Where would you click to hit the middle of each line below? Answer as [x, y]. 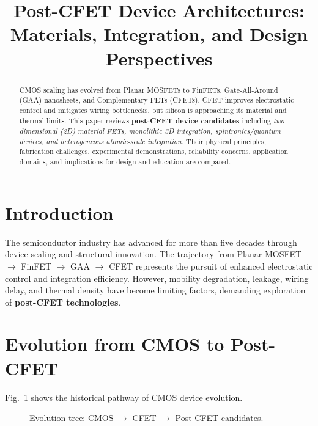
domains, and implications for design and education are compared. [125, 162]
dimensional [38, 131]
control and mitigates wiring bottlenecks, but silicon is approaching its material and [153, 110]
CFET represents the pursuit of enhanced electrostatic [211, 266]
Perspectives [159, 58]
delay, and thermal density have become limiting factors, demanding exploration [155, 290]
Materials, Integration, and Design [159, 34]
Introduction [59, 212]
